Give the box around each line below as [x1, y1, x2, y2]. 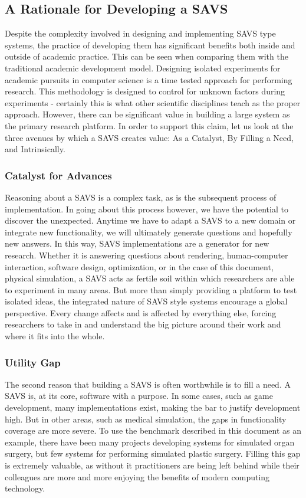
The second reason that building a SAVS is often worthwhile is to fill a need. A [5, 378, 291, 390]
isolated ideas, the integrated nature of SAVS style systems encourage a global [5, 295, 288, 307]
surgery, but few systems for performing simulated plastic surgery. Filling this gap [5, 447, 301, 460]
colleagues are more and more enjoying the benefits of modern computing [5, 470, 270, 483]
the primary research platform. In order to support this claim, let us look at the [5, 119, 294, 132]
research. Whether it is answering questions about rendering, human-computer [5, 248, 288, 261]
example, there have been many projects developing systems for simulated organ [5, 435, 295, 448]
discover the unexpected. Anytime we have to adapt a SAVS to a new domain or [5, 214, 296, 227]
